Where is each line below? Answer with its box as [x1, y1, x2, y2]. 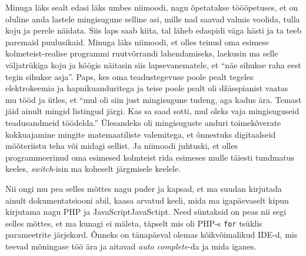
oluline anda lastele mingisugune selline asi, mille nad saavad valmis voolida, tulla [5, 12, 300, 25]
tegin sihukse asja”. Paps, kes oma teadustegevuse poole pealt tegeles [5, 70, 254, 82]
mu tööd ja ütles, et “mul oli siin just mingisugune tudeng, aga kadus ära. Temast [5, 93, 302, 105]
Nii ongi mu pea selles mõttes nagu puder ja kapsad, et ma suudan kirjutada [5, 182, 282, 194]
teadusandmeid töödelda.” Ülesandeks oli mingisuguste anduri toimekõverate [5, 116, 281, 128]
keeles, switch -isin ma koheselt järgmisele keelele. [5, 162, 181, 175]
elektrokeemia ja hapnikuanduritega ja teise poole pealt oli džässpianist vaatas [5, 82, 288, 94]
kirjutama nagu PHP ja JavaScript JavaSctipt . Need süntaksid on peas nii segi [5, 205, 287, 218]
